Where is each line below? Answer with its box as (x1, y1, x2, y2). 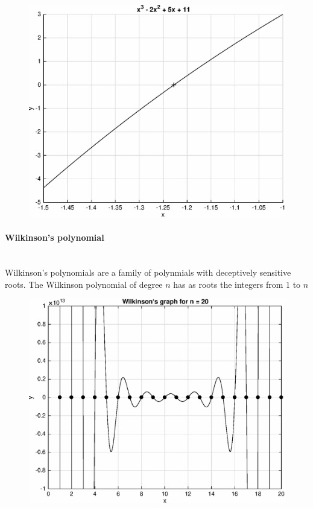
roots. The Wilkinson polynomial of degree (5, 278, 163, 290)
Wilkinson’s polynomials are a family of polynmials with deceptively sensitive (5, 265, 291, 278)
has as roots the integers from (173, 278, 283, 290)
